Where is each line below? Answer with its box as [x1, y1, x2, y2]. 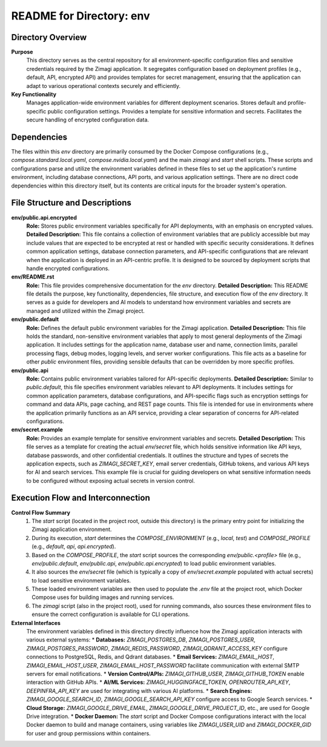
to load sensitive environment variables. [31, 576, 131, 584]
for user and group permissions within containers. [26, 729, 151, 737]
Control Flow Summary [11, 509, 71, 516]
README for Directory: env [11, 9, 150, 22]
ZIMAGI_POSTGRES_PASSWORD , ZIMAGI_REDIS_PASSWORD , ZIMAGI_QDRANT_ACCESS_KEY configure [26, 644, 288, 652]
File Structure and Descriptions [11, 198, 131, 208]
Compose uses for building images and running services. [31, 593, 174, 601]
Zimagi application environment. [31, 526, 112, 533]
